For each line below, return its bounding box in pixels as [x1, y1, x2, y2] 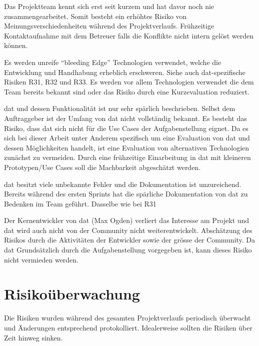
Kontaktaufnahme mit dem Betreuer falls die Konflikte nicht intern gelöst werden [4, 30, 254, 40]
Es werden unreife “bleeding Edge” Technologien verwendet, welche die [4, 56, 221, 67]
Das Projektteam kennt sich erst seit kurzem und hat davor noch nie [4, 1, 214, 11]
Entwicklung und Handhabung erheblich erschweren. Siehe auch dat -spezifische [4, 66, 245, 77]
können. [4, 40, 28, 50]
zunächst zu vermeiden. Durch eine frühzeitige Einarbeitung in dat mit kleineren [4, 152, 251, 162]
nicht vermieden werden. [4, 254, 79, 264]
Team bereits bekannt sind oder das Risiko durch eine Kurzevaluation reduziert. [4, 86, 249, 96]
